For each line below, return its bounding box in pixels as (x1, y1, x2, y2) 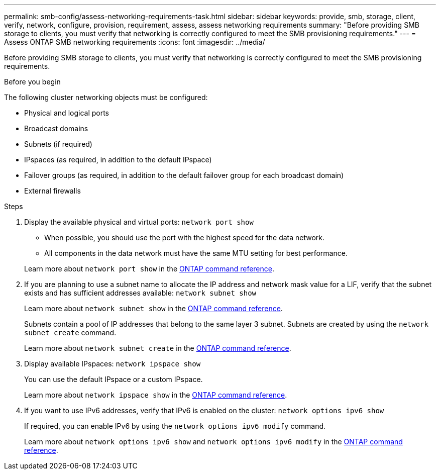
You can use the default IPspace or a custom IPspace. (24, 375, 203, 384)
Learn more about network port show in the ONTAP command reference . (24, 264, 275, 273)
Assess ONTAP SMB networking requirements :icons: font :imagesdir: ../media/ (4, 38, 265, 46)
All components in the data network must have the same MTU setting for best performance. (44, 249, 348, 257)
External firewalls (24, 186, 81, 195)
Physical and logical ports (24, 109, 109, 117)
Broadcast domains (24, 124, 88, 133)
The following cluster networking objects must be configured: (4, 93, 208, 102)
